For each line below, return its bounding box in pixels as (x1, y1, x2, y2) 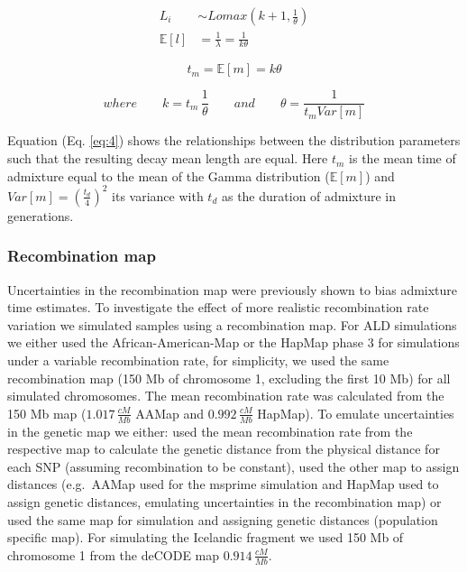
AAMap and (135, 403, 205, 422)
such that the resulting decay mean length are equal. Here (7, 149, 328, 168)
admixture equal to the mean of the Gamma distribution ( (7, 166, 330, 185)
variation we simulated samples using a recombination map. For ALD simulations (7, 315, 457, 334)
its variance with (112, 186, 204, 205)
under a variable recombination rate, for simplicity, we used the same (7, 350, 389, 369)
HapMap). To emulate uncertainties (257, 403, 454, 422)
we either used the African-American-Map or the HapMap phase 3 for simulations (7, 333, 460, 352)
